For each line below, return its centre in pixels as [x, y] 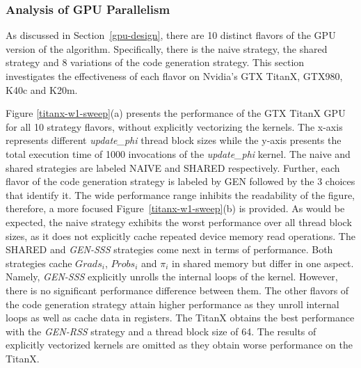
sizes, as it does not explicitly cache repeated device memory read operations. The [180, 235]
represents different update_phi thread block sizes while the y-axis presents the [174, 140]
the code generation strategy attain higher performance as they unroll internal [173, 304]
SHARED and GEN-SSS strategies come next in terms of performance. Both [169, 249]
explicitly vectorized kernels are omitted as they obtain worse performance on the [179, 345]
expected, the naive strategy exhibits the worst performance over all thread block [179, 222]
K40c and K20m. [42, 89]
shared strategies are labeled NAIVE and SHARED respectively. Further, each [173, 167]
